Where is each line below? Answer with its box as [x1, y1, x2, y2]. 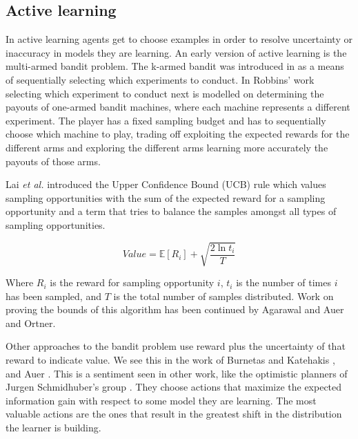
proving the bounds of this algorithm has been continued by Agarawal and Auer [6, 302, 344, 317]
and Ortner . [6, 315, 56, 330]
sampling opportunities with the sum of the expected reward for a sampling [6, 190, 326, 205]
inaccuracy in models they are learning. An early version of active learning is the [6, 45, 347, 59]
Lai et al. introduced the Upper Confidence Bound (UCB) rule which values [6, 177, 326, 192]
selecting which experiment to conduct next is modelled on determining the [6, 86, 324, 100]
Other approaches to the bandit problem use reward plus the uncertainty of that [6, 339, 346, 353]
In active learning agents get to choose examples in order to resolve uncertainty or [6, 32, 352, 46]
